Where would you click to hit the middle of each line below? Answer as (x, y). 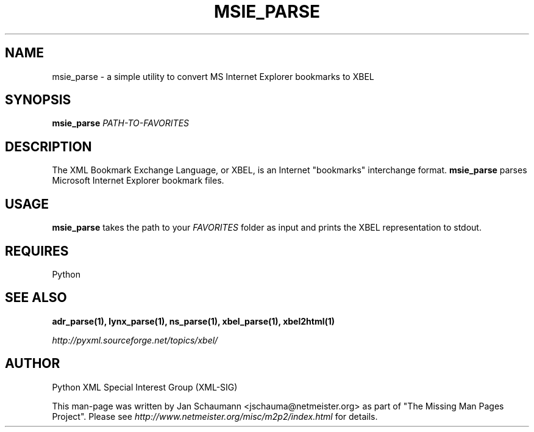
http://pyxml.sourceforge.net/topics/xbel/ (135, 340)
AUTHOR (33, 364)
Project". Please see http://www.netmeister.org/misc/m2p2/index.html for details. (215, 416)
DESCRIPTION (48, 146)
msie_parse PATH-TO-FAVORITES (121, 123)
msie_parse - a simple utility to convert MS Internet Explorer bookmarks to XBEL (213, 76)
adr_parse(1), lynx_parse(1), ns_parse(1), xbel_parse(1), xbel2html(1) (194, 321)
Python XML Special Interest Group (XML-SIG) (145, 387)
